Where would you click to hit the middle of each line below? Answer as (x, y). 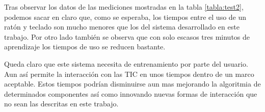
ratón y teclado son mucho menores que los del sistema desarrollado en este (122, 27)
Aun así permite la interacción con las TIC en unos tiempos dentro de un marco (129, 74)
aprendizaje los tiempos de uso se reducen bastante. (85, 47)
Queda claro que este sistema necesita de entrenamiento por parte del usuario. (126, 63)
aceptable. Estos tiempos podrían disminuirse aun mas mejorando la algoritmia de (132, 84)
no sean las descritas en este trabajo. (61, 104)
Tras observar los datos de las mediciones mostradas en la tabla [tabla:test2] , (124, 7)
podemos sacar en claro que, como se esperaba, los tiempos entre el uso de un (125, 17)
